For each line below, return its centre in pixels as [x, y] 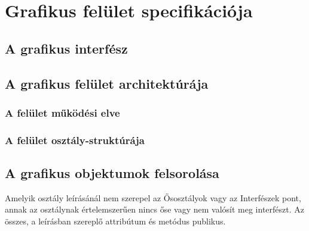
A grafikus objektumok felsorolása [112, 173]
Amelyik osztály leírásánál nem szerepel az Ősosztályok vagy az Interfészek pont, [153, 197]
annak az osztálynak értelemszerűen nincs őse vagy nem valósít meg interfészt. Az [154, 209]
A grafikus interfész [66, 48]
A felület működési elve [62, 112]
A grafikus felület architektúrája [107, 83]
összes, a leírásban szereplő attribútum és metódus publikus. [115, 221]
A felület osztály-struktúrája [75, 140]
